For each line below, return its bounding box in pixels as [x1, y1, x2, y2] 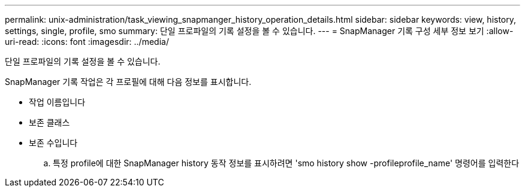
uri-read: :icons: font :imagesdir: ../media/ [5, 36, 169, 47]
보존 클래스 [29, 117, 70, 127]
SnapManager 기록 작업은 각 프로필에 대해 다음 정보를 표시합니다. [5, 77, 252, 87]
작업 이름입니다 [29, 97, 86, 107]
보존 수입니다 [29, 138, 78, 148]
